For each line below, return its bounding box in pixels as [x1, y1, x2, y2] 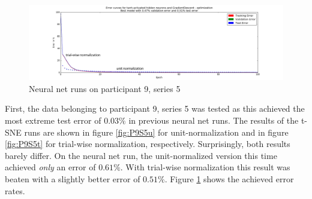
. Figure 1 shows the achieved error [164, 173, 294, 185]
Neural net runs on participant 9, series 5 [29, 82, 181, 94]
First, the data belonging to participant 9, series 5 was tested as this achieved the [5, 102, 305, 115]
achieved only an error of [5, 161, 96, 173]
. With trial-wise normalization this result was [120, 161, 290, 173]
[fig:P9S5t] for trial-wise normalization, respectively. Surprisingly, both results [5, 137, 290, 150]
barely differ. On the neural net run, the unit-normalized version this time [5, 149, 277, 161]
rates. [5, 184, 25, 197]
